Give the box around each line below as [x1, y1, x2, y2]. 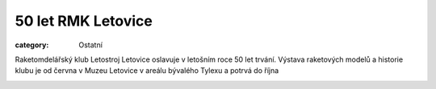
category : [15, 40, 49, 50]
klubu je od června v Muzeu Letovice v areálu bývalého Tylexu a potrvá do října [15, 66, 279, 75]
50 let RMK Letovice [15, 12, 153, 30]
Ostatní [78, 40, 103, 50]
